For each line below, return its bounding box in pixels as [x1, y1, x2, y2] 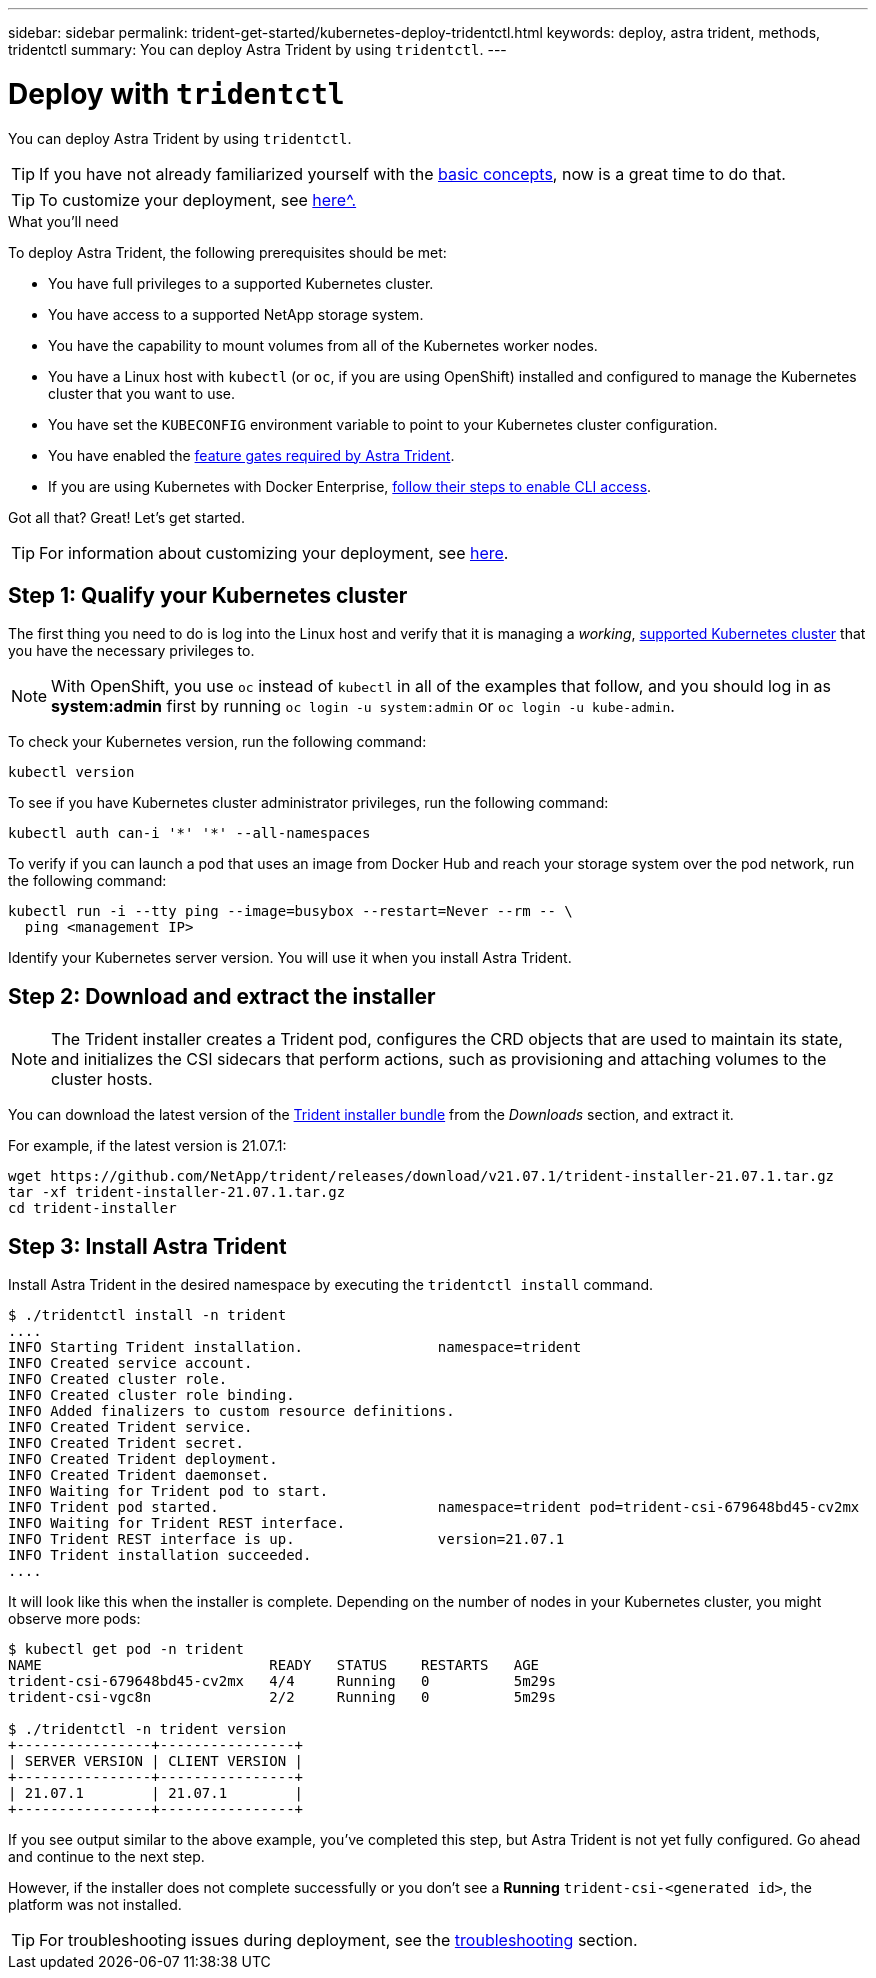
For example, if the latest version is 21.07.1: [8, 1137, 287, 1155]
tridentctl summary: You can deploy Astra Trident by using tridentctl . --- [8, 41, 507, 58]
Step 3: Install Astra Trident [8, 1233, 287, 1259]
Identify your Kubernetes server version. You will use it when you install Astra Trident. [8, 949, 572, 967]
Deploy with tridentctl [8, 76, 345, 111]
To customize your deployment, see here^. [39, 189, 357, 210]
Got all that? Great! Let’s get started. [8, 508, 245, 526]
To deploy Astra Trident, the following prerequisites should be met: [8, 243, 447, 261]
